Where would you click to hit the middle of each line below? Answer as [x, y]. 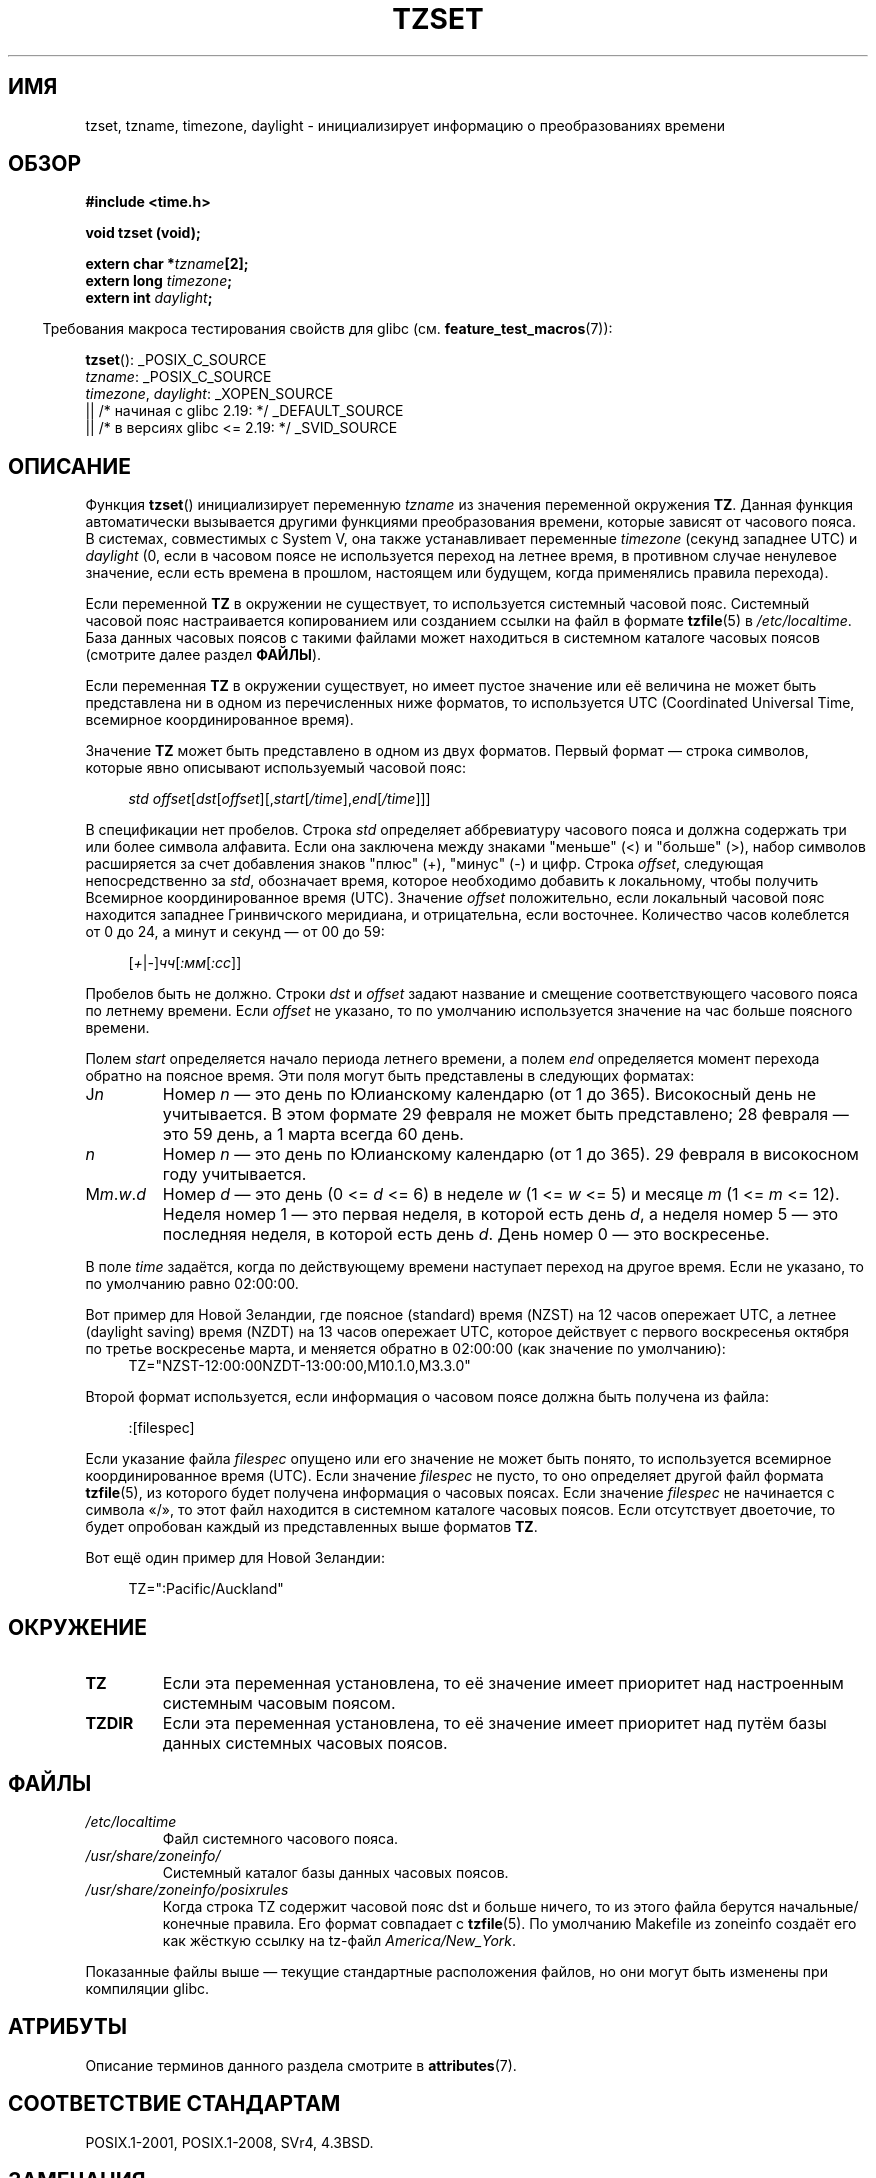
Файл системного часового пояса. [280, 1838]
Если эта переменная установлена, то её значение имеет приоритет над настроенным [503, 1683]
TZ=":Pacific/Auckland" [206, 1589]
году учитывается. [234, 1174]
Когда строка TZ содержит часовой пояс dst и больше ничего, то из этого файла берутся [468, 1906]
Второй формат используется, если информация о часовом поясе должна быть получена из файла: [427, 1397]
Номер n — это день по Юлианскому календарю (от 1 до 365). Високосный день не [489, 1094]
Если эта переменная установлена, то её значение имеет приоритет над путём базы [494, 1723]
